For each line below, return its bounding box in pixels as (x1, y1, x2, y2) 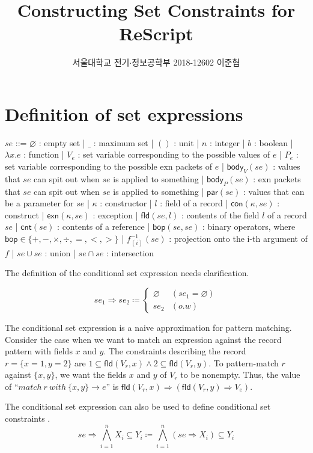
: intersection (106, 246, 154, 259)
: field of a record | (160, 197, 228, 209)
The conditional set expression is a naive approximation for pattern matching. (5, 321, 292, 333)
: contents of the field (181, 208, 260, 221)
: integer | (209, 136, 245, 149)
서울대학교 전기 (72, 56, 130, 69)
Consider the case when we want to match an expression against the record (5, 333, 282, 345)
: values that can (243, 185, 305, 197)
